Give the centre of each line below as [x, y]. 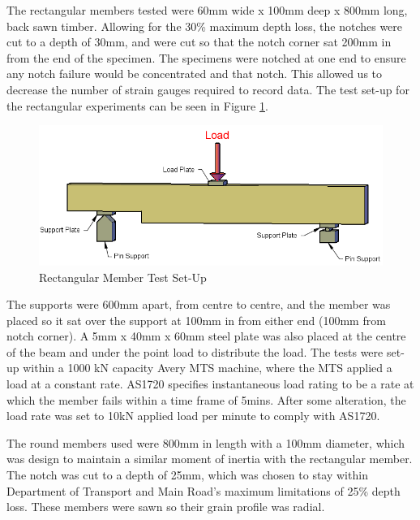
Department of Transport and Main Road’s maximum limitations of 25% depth [204, 490]
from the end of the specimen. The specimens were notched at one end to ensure [206, 57]
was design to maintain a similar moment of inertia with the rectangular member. [210, 459]
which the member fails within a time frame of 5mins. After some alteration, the [206, 399]
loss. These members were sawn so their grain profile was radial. [166, 507]
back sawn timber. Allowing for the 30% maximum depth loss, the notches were [205, 26]
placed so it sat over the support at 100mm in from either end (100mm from [196, 320]
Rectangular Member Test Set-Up [123, 277]
